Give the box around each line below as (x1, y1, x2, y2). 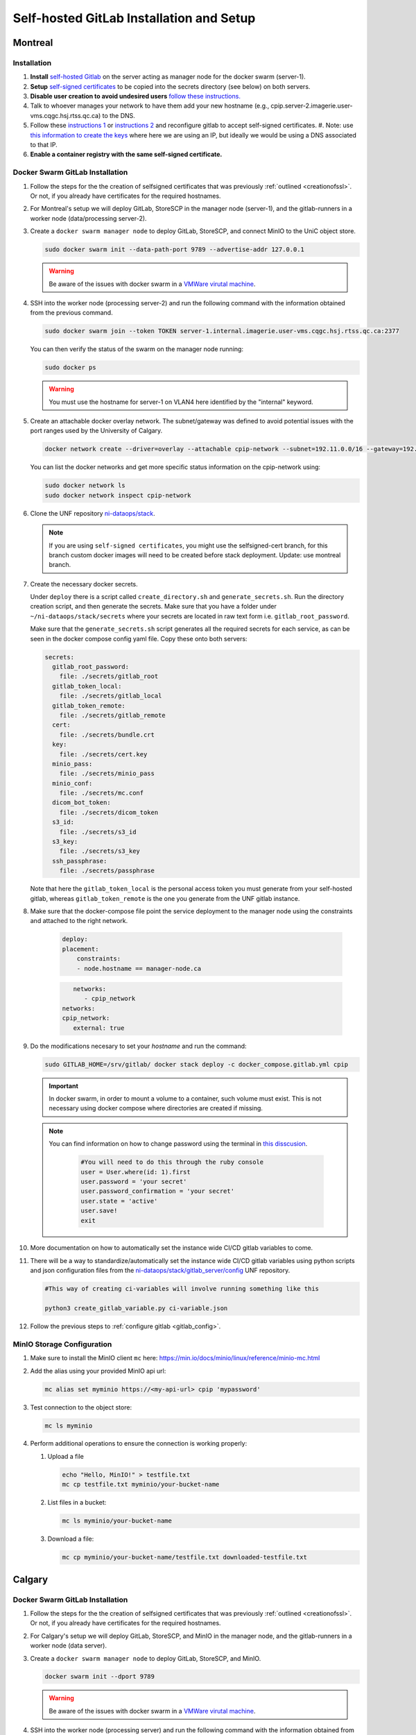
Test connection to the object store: (30, 1403, 132, 1412)
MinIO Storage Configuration (12, 1339, 112, 1349)
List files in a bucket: (47, 1498, 107, 1507)
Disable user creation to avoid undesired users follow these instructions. (30, 92, 241, 101)
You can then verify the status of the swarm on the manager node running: (30, 345, 244, 353)
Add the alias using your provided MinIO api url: (30, 1366, 166, 1375)
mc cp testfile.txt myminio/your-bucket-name (62, 1480, 220, 1489)
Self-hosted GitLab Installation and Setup (12, 10, 256, 26)
